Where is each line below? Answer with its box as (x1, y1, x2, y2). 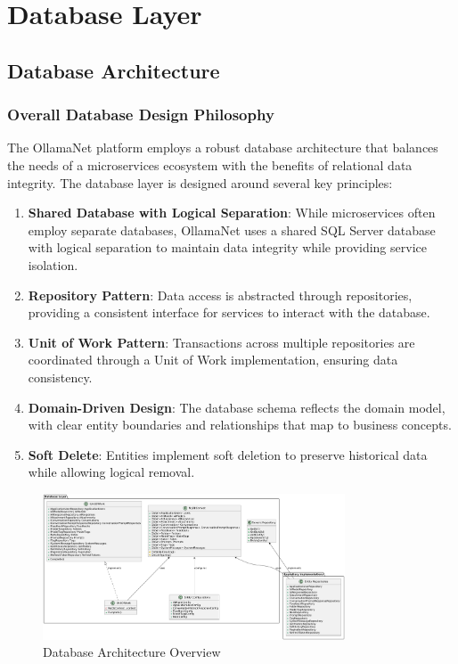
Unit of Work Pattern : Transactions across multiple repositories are (28, 332, 415, 351)
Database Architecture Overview (43, 643, 221, 661)
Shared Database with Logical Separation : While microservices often (28, 203, 436, 222)
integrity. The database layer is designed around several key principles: (7, 173, 393, 192)
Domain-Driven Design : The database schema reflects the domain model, (28, 398, 446, 416)
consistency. (28, 367, 93, 386)
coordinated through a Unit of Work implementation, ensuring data (28, 350, 398, 369)
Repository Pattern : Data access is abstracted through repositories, (28, 285, 413, 304)
